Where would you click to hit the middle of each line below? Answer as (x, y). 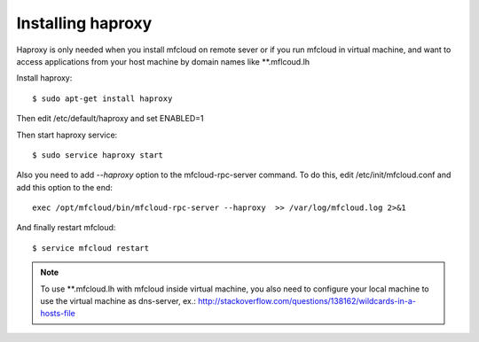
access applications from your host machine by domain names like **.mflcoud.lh (163, 61)
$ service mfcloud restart (91, 248)
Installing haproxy (84, 23)
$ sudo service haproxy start (98, 155)
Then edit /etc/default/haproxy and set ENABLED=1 (110, 119)
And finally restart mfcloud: (66, 228)
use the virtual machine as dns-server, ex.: (118, 301)
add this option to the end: (64, 187)
